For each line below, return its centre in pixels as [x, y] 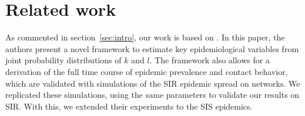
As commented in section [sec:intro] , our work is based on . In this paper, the [145, 37]
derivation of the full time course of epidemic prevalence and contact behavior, [147, 71]
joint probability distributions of [63, 60]
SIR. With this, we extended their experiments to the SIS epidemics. [129, 106]
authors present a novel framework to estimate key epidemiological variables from [152, 48]
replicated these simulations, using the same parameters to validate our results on [152, 95]
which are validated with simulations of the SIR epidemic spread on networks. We [153, 83]
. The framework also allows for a [210, 60]
